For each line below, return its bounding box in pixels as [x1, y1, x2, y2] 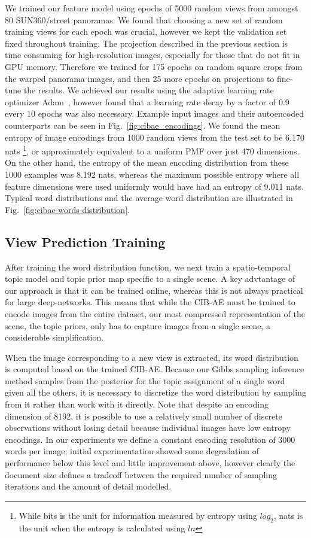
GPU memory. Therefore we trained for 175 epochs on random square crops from [5, 60, 303, 72]
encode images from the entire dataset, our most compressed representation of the [5, 307, 305, 320]
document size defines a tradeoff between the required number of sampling [5, 468, 277, 481]
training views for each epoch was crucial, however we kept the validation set [5, 25, 287, 38]
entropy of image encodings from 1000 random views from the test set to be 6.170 [5, 130, 304, 143]
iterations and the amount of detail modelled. [5, 480, 172, 493]
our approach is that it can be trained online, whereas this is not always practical [5, 284, 303, 296]
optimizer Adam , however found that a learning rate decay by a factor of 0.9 [5, 95, 289, 108]
